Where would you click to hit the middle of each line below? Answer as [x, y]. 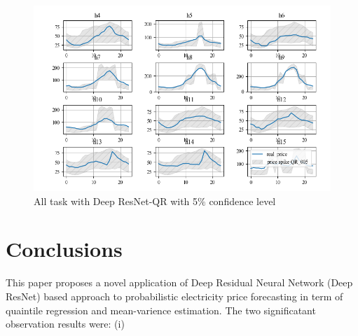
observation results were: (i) [65, 324]
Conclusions [64, 249]
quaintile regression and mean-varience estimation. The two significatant [161, 310]
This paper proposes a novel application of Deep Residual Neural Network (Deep [179, 282]
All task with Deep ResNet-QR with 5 [116, 201]
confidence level [242, 201]
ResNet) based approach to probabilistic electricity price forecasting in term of [174, 296]
